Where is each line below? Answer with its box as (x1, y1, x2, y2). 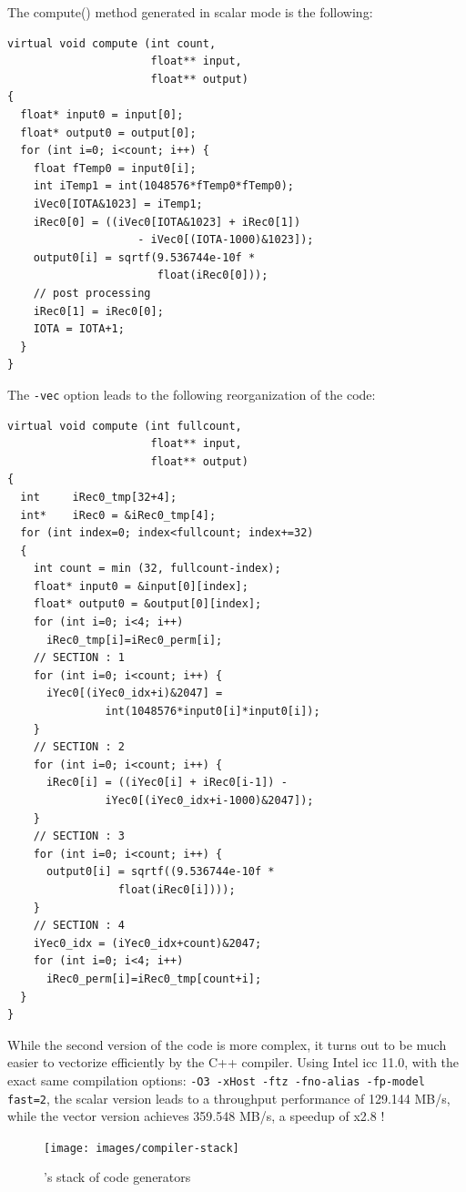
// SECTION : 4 (33, 919, 125, 932)
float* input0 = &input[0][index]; (33, 579, 248, 593)
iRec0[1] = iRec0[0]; (33, 304, 164, 318)
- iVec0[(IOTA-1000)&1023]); (137, 233, 314, 247)
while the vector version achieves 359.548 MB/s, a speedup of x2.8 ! (7, 1106, 385, 1126)
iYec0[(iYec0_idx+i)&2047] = (46, 687, 223, 700)
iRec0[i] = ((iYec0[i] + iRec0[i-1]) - (46, 776, 288, 790)
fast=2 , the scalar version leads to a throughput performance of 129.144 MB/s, (7, 1088, 451, 1107)
